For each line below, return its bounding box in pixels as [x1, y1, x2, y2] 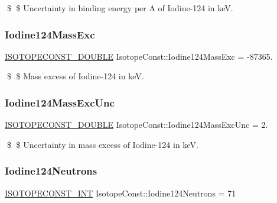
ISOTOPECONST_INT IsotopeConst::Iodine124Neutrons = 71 [5, 186, 236, 199]
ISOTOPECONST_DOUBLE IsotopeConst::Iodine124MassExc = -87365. [5, 50, 273, 62]
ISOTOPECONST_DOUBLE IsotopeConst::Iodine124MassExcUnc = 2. [5, 118, 268, 131]
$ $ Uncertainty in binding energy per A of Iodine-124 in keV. [6, 2, 233, 14]
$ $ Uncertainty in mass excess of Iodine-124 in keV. [6, 138, 198, 150]
